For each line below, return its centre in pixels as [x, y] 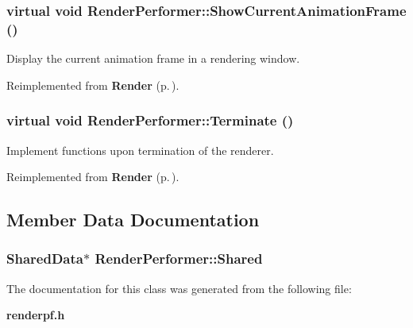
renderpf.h [36, 315]
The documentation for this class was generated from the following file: [179, 288]
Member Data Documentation [133, 220]
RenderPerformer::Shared [179, 259]
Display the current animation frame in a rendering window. [153, 58]
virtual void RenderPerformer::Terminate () [150, 120]
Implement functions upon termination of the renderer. [140, 150]
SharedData [45, 259]
